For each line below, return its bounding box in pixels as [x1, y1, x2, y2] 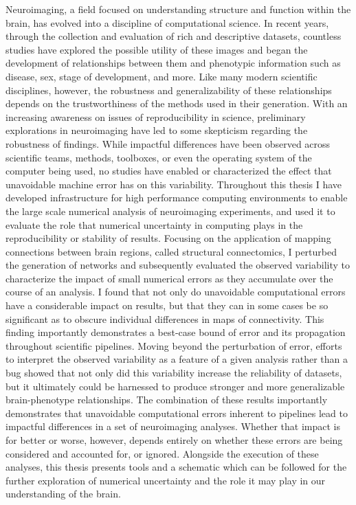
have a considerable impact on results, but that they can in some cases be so [5, 298, 329, 313]
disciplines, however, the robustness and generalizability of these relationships [5, 82, 332, 97]
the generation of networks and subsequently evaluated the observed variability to [5, 258, 350, 272]
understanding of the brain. [5, 486, 121, 501]
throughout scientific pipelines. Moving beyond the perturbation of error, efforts [5, 338, 342, 352]
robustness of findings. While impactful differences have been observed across [5, 136, 331, 150]
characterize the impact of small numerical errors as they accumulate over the [5, 271, 333, 285]
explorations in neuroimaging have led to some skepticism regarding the [5, 123, 308, 137]
